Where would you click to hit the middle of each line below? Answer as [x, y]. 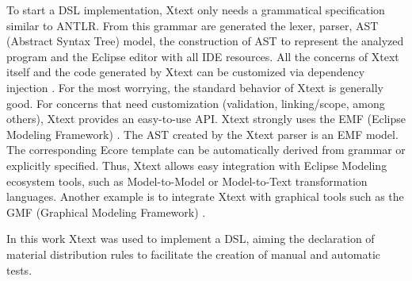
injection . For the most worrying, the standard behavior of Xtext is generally [195, 87]
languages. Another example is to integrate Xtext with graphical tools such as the [205, 196]
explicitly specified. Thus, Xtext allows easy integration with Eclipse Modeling [197, 165]
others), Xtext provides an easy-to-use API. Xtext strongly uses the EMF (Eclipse [206, 119]
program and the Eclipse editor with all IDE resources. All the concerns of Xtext [203, 56]
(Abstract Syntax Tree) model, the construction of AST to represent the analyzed [205, 41]
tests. [19, 269]
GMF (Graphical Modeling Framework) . [106, 212]
